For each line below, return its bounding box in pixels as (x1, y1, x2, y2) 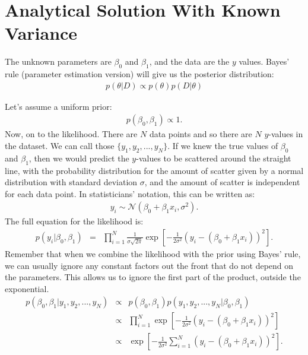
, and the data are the (149, 55, 230, 68)
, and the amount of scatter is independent (144, 176, 300, 188)
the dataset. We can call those (5, 139, 115, 151)
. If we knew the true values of (167, 139, 278, 151)
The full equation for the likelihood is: (5, 215, 144, 227)
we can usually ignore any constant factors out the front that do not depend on (5, 259, 294, 271)
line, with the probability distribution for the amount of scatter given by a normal (5, 164, 304, 176)
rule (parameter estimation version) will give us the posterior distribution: (5, 68, 274, 80)
